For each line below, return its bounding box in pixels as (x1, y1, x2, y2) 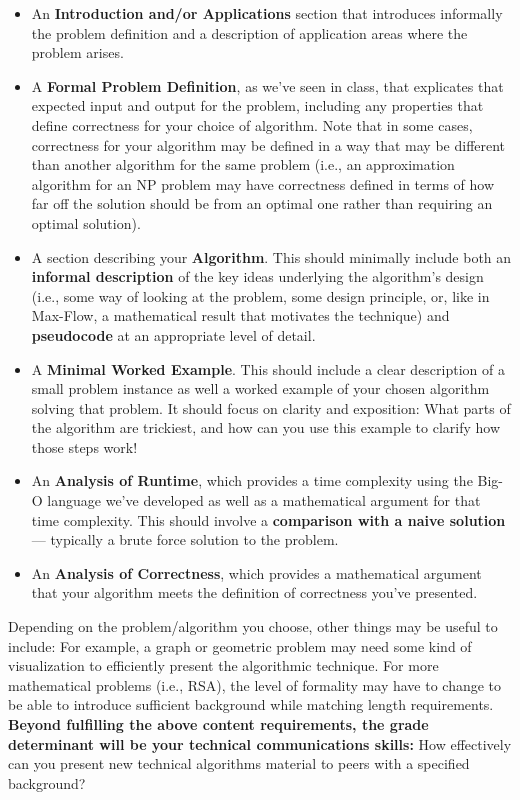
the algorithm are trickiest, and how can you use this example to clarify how (31, 417, 500, 438)
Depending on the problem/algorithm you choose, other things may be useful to (8, 616, 498, 637)
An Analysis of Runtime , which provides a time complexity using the (31, 470, 473, 491)
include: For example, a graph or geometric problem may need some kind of (8, 635, 472, 656)
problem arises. (31, 42, 124, 63)
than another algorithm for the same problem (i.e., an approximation (31, 154, 455, 175)
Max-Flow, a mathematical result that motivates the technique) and (31, 305, 450, 326)
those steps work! (31, 436, 138, 457)
